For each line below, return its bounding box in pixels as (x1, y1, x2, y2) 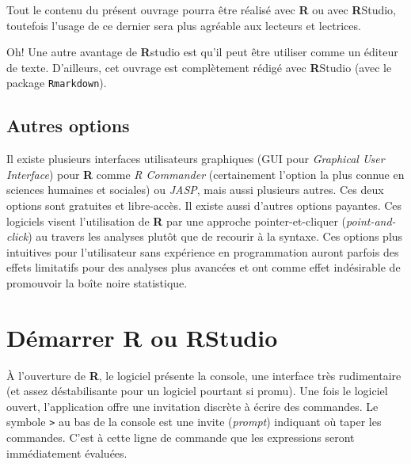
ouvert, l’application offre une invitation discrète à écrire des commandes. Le (6, 397, 379, 414)
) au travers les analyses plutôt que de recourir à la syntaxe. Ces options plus (28, 228, 403, 245)
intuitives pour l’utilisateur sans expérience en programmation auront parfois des (6, 243, 399, 260)
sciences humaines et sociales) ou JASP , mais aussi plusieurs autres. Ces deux (6, 181, 384, 198)
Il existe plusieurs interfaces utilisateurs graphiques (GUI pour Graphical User (6, 150, 385, 167)
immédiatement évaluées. (6, 444, 127, 461)
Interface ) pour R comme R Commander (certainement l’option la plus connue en (6, 165, 405, 182)
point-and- (346, 212, 396, 229)
